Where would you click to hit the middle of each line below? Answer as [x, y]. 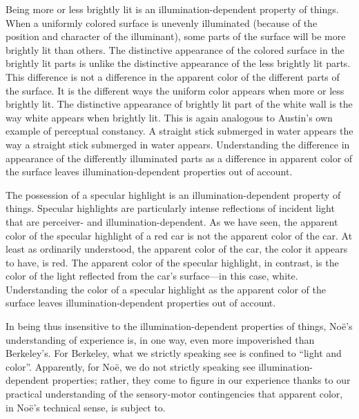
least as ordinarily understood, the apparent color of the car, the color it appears [177, 249]
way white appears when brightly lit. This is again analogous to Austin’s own [169, 117]
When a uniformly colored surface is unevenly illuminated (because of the [162, 22]
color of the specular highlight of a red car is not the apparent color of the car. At [179, 235]
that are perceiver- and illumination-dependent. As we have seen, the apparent [172, 221]
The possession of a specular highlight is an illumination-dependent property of [173, 194]
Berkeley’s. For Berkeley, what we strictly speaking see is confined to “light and [174, 353]
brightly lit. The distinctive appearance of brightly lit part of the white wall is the [179, 104]
